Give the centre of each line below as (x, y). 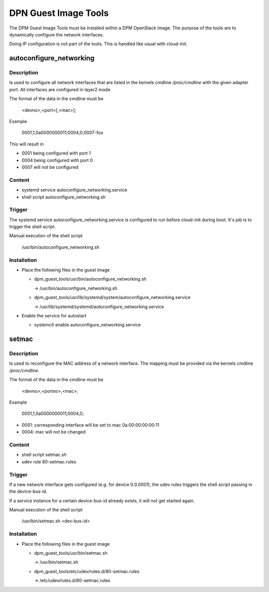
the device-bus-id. (28, 491)
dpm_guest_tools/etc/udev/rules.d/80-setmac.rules (87, 571)
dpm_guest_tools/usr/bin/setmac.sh (71, 553)
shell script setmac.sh (44, 455)
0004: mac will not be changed (54, 432)
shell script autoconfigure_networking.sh (64, 197)
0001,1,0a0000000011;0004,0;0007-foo (63, 133)
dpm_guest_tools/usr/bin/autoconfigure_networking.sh (90, 279)
